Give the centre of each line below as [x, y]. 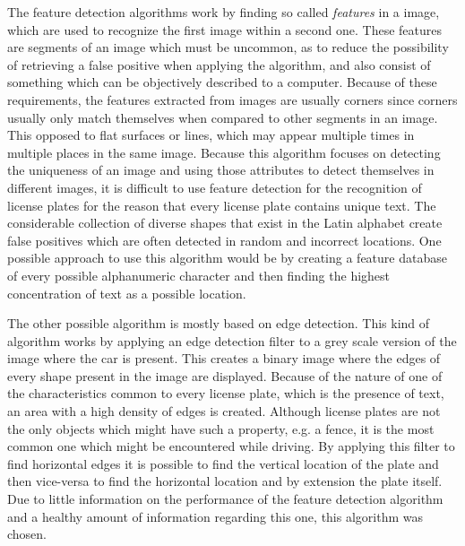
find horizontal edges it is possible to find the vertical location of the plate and [223, 463]
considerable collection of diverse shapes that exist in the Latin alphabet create [225, 223]
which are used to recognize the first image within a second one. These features [225, 29]
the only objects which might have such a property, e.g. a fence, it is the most [221, 428]
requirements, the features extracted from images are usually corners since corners [232, 99]
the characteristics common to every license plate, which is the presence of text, [226, 393]
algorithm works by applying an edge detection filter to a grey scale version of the [232, 340]
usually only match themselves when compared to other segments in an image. [223, 117]
